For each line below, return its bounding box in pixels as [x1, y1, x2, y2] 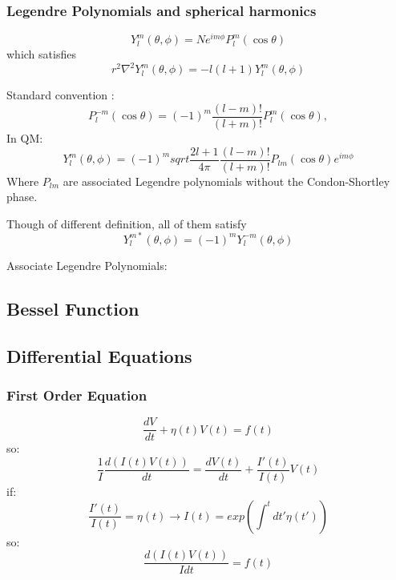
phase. [6, 188, 38, 205]
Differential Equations [6, 343, 192, 368]
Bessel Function [6, 296, 139, 320]
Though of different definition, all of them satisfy [6, 215, 247, 232]
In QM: [6, 130, 43, 147]
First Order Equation [6, 385, 147, 405]
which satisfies [6, 46, 76, 62]
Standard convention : [6, 87, 115, 103]
